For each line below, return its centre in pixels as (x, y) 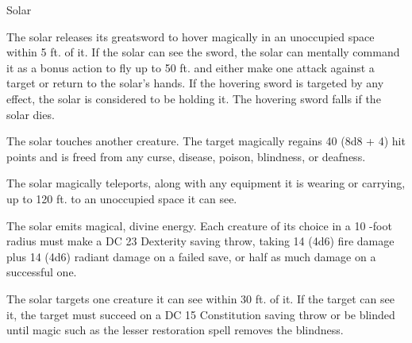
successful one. (42, 272)
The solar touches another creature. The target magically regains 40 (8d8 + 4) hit (206, 141)
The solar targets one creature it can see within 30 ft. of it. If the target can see (200, 298)
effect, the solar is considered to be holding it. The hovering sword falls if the (194, 98)
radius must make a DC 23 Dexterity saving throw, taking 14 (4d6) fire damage (200, 241)
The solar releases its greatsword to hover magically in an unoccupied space (191, 36)
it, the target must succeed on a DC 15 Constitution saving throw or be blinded (201, 314)
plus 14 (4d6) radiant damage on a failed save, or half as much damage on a (191, 256)
